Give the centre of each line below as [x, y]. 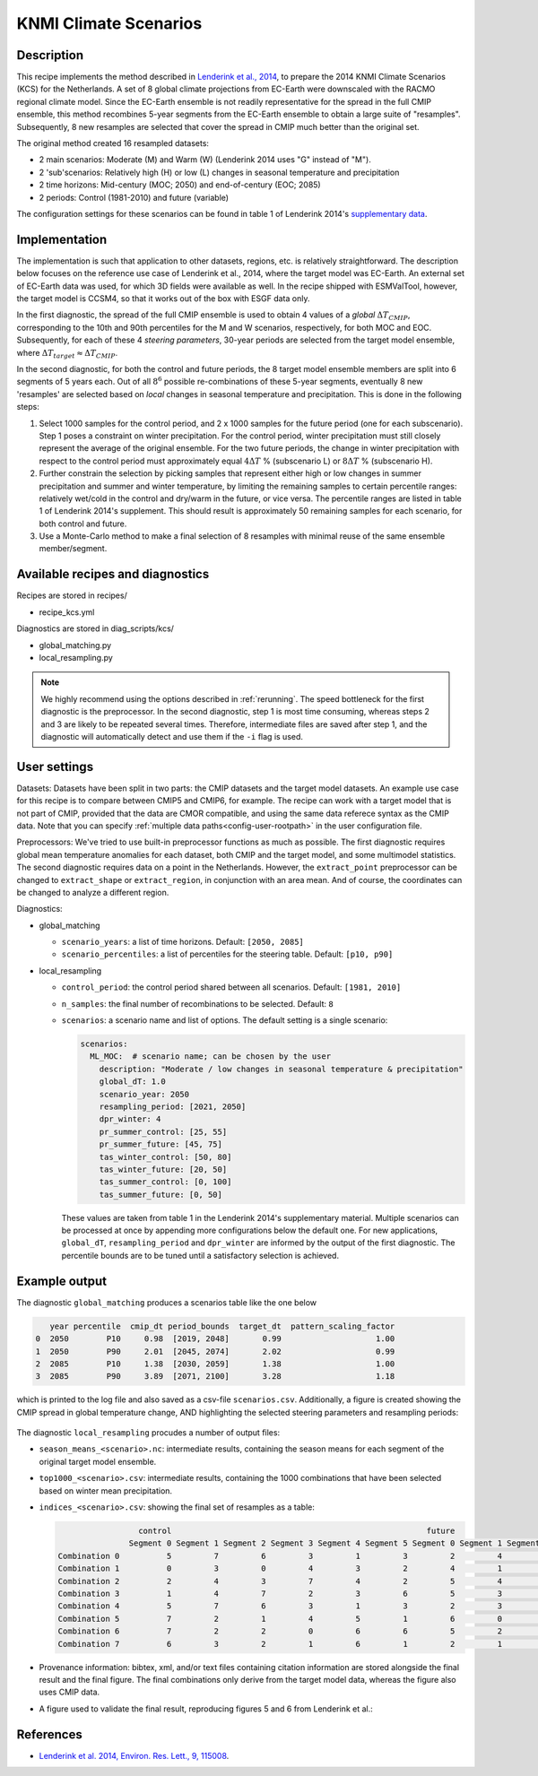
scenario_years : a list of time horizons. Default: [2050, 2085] [183, 942]
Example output [62, 1281]
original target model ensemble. [98, 1461]
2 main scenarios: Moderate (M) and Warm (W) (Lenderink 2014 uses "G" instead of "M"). [205, 160]
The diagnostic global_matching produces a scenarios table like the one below [167, 1302]
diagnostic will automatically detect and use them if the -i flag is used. [172, 736]
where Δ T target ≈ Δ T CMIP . [67, 354]
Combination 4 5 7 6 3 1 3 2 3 [280, 1606]
